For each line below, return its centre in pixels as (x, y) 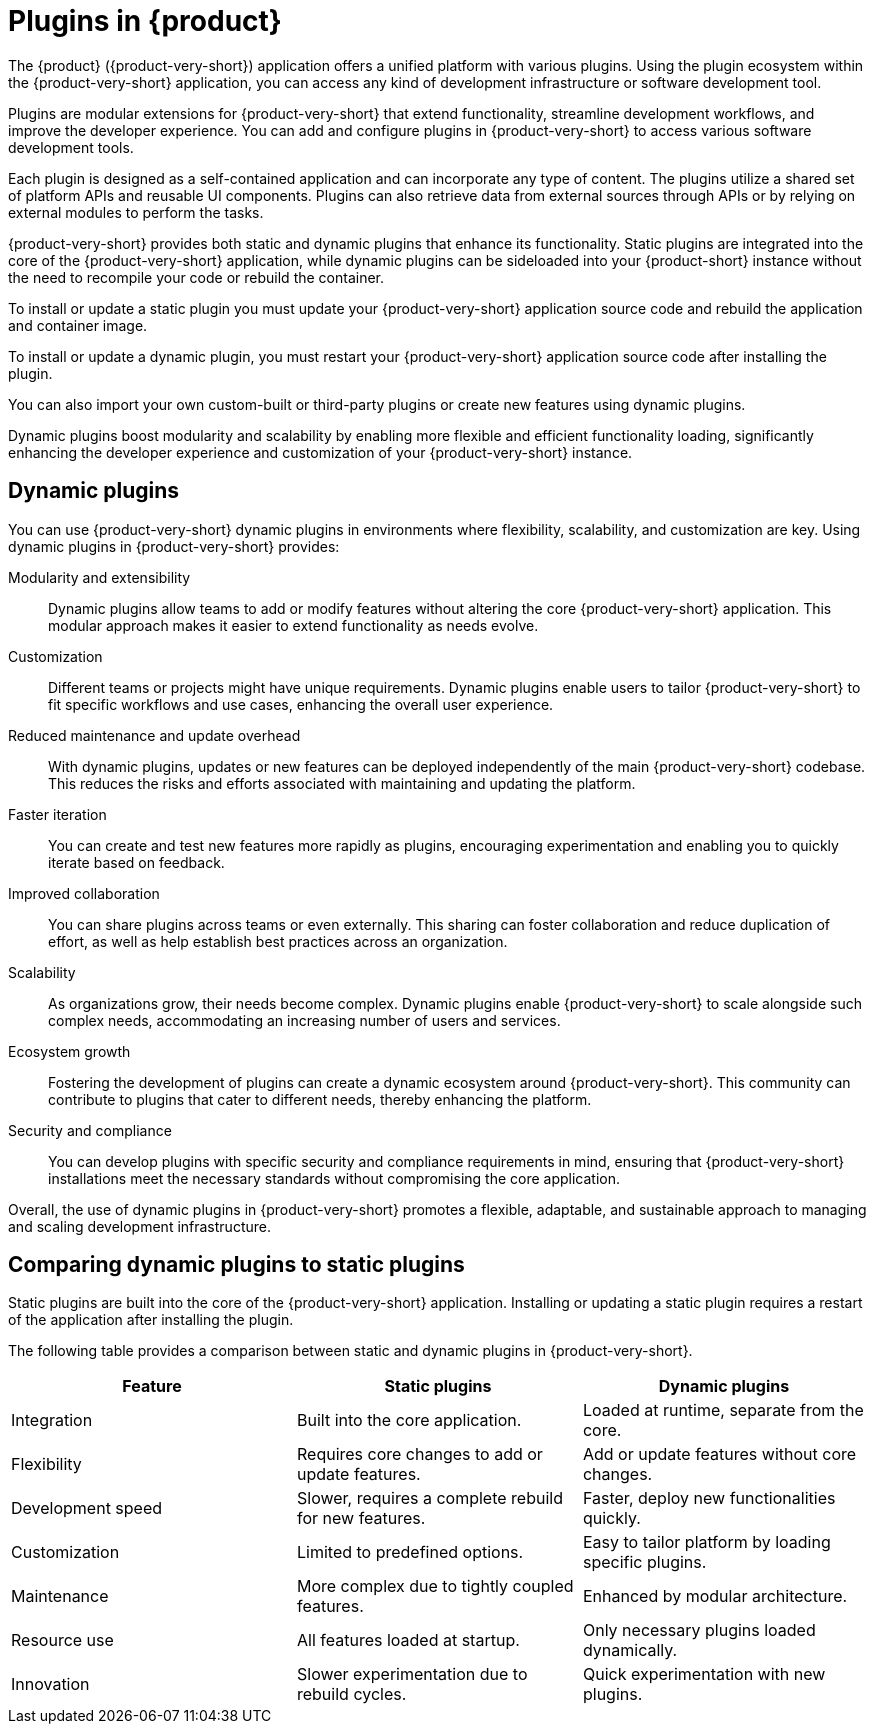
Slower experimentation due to (412, 1674)
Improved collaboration (84, 893)
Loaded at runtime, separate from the (723, 1410)
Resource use (62, 1640)
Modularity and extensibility (99, 577)
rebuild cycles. (351, 1694)
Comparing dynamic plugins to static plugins (236, 1265)
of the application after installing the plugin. (151, 1320)
